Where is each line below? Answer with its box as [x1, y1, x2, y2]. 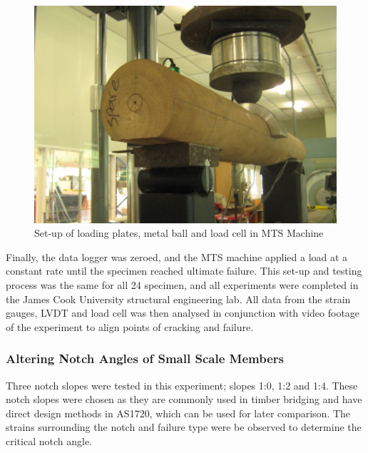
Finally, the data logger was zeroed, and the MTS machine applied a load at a [6, 249, 348, 264]
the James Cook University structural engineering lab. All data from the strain [6, 291, 351, 306]
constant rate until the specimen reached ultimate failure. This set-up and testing [6, 263, 362, 278]
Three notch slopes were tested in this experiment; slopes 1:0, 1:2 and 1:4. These [6, 377, 358, 392]
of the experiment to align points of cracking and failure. [6, 319, 254, 334]
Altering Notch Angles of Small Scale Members [6, 350, 284, 367]
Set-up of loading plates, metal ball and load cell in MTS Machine [34, 225, 324, 240]
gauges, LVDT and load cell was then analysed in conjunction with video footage [6, 305, 360, 320]
